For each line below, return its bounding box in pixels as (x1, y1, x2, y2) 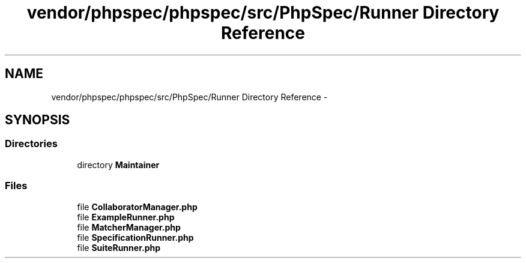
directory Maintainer (77, 159, 160, 170)
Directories (5, 138, 58, 150)
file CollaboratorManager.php (77, 201, 198, 212)
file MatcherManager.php (77, 222, 181, 232)
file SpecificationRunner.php (77, 232, 194, 243)
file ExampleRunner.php (77, 211, 175, 222)
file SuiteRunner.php (77, 242, 161, 253)
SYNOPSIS (5, 112, 70, 128)
